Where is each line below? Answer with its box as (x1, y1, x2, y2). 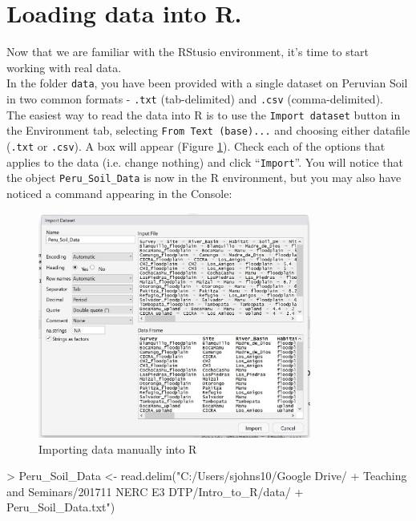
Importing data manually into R (38, 440, 197, 457)
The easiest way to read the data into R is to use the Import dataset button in (6, 106, 401, 123)
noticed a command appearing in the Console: (6, 184, 232, 201)
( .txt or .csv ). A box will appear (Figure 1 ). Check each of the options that (6, 137, 386, 154)
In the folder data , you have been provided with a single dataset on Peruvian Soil (6, 75, 408, 91)
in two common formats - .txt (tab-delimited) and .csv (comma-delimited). (6, 90, 383, 107)
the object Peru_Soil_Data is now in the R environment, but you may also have (6, 169, 402, 186)
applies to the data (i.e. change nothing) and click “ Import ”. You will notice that (6, 153, 403, 170)
